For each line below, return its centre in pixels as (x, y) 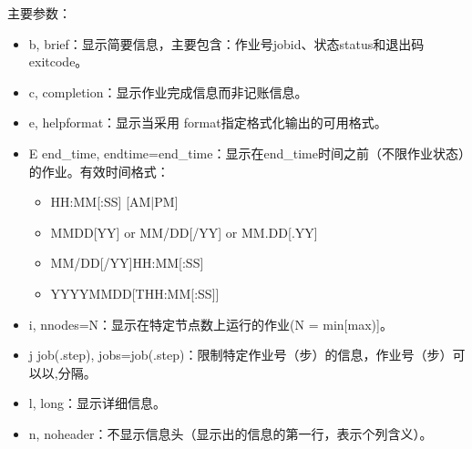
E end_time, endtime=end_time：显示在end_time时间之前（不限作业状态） (246, 153)
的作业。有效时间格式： (99, 171)
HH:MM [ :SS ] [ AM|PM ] (114, 202)
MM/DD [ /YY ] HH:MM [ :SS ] (127, 263)
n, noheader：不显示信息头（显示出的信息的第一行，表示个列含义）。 (231, 433)
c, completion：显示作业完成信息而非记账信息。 (168, 92)
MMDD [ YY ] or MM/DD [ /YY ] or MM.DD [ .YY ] (184, 232)
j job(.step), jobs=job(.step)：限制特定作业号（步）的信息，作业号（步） (241, 355)
